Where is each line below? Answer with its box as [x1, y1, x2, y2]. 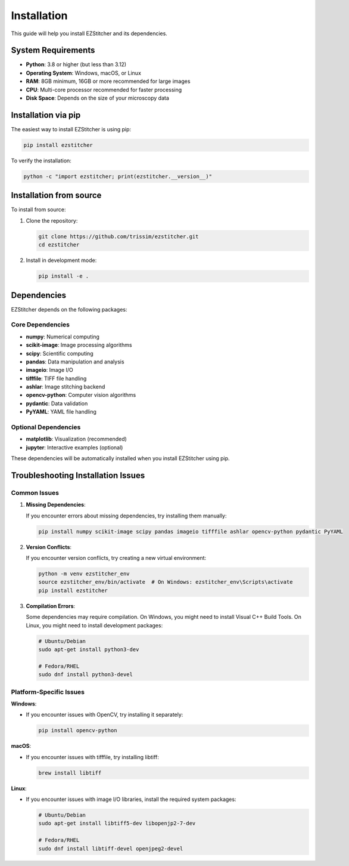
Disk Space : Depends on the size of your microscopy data [26, 94, 170, 101]
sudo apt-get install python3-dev [38, 646, 139, 653]
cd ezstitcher [38, 242, 80, 248]
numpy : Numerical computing [26, 333, 99, 340]
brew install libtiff [38, 769, 102, 776]
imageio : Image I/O [26, 366, 74, 374]
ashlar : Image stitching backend [26, 383, 105, 390]
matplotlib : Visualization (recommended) [26, 436, 127, 443]
